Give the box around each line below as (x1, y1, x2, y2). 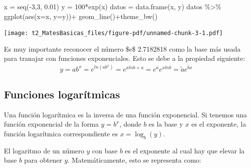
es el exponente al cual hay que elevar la (125, 145, 245, 155)
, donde (119, 119, 142, 129)
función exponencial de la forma (4, 119, 99, 129)
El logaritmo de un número (4, 145, 84, 155)
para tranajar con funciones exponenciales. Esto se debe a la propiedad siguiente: (4, 53, 245, 63)
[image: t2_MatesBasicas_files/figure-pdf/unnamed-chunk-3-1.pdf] (4, 30, 223, 37)
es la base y (149, 119, 183, 129)
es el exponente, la (191, 119, 246, 129)
